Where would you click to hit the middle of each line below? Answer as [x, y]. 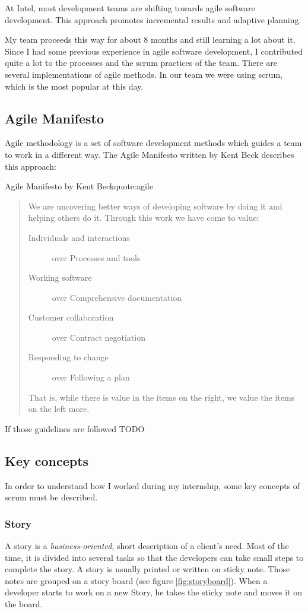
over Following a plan [91, 377]
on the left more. [59, 409]
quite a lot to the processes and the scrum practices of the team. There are [141, 63]
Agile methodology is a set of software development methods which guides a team [153, 143]
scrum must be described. [51, 497]
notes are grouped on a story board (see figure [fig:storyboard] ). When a [136, 580]
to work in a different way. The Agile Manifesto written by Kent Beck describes [150, 154]
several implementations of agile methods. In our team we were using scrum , [144, 74]
